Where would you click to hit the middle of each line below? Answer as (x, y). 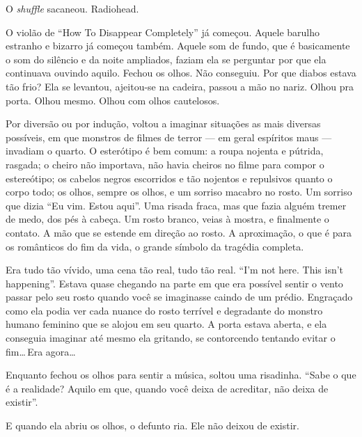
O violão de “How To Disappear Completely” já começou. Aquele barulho (163, 32)
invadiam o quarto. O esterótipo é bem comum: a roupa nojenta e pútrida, (165, 151)
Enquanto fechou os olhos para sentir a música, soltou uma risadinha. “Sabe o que (181, 375)
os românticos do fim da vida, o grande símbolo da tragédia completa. (155, 246)
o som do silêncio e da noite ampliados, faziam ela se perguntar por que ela (166, 59)
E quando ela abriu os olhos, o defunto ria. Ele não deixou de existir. (152, 426)
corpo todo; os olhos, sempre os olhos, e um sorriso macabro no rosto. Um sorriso (179, 192)
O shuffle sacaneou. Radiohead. (72, 8)
